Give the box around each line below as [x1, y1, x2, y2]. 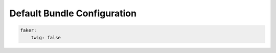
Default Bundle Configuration [9, 8, 137, 19]
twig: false [31, 35, 61, 40]
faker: [20, 28, 37, 33]
